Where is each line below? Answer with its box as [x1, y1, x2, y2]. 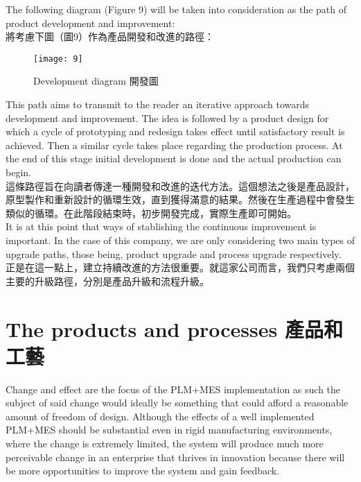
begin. [6, 165, 31, 179]
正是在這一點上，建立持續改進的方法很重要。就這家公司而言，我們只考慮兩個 [6, 260, 355, 275]
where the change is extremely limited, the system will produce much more [6, 436, 324, 451]
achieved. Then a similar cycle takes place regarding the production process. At [6, 137, 343, 152]
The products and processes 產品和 [6, 314, 343, 343]
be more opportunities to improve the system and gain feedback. [6, 463, 280, 478]
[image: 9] [33, 53, 83, 64]
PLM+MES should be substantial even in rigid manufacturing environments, [6, 422, 333, 437]
